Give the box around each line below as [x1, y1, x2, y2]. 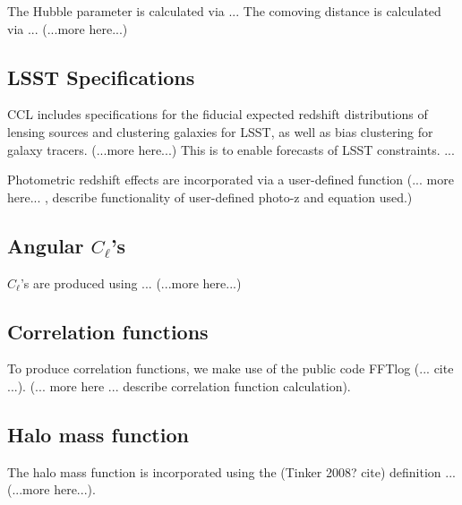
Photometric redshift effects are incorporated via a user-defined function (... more [7, 170, 454, 189]
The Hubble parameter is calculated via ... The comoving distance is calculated [7, 2, 441, 20]
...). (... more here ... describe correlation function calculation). [7, 376, 351, 395]
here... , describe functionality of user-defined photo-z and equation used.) [7, 187, 413, 206]
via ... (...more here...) [7, 19, 128, 38]
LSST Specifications [7, 63, 195, 90]
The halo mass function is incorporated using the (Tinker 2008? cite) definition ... [7, 462, 456, 481]
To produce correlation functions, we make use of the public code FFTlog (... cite [7, 359, 454, 378]
